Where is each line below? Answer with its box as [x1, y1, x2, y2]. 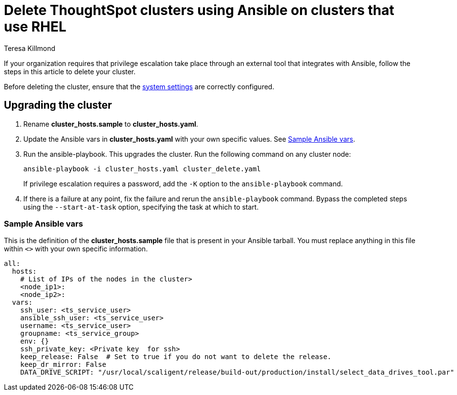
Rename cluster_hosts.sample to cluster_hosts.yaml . [23, 119, 198, 128]
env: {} [20, 337, 49, 346]
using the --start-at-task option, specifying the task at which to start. [23, 202, 259, 211]
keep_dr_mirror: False [20, 361, 106, 369]
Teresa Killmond [4, 44, 55, 52]
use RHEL [4, 18, 67, 35]
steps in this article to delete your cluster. [4, 67, 136, 76]
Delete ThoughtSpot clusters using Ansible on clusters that [4, 2, 394, 18]
